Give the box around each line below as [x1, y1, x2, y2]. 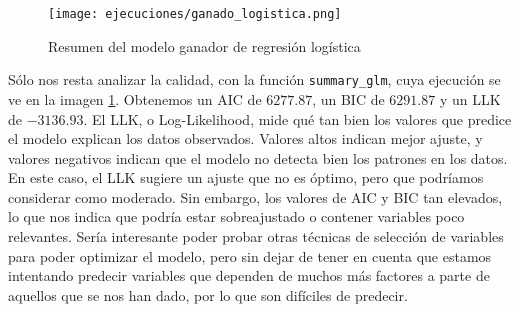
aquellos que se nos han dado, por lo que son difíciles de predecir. [8, 284, 408, 305]
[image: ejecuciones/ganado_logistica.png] [48, 7, 342, 21]
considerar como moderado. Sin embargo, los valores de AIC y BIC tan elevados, [8, 186, 503, 207]
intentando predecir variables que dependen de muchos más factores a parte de [8, 265, 490, 286]
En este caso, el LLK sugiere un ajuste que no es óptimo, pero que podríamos [8, 167, 484, 188]
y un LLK [439, 88, 501, 109]
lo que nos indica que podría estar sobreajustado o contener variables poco [8, 206, 465, 227]
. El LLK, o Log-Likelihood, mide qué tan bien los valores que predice [83, 108, 512, 129]
